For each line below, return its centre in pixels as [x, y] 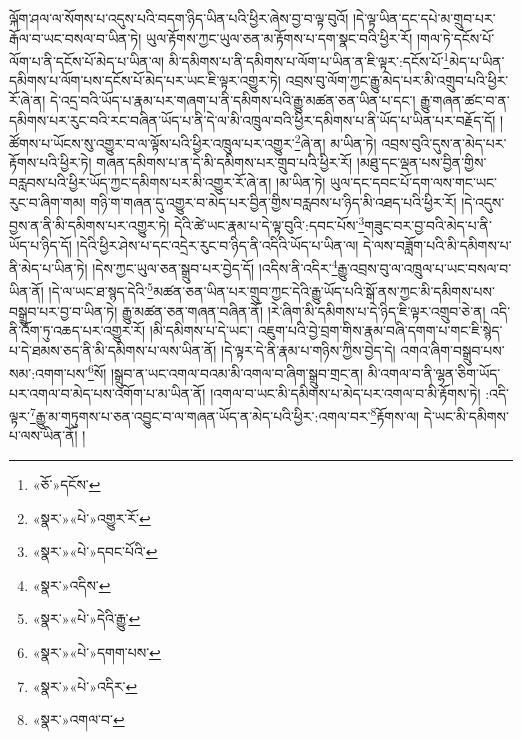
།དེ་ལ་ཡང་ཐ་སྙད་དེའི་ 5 [101, 289]
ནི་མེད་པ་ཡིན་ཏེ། [48, 267]
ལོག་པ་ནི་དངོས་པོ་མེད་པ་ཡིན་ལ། [87, 60]
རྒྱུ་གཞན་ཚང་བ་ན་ [465, 100]
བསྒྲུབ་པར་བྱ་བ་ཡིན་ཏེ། [63, 310]
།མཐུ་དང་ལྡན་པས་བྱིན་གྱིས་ [421, 162]
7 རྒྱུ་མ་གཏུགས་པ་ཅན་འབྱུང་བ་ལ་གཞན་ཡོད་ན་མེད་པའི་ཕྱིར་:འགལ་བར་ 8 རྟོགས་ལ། [225, 414]
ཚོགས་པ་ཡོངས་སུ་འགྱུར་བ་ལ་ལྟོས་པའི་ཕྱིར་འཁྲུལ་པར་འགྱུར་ [152, 142]
